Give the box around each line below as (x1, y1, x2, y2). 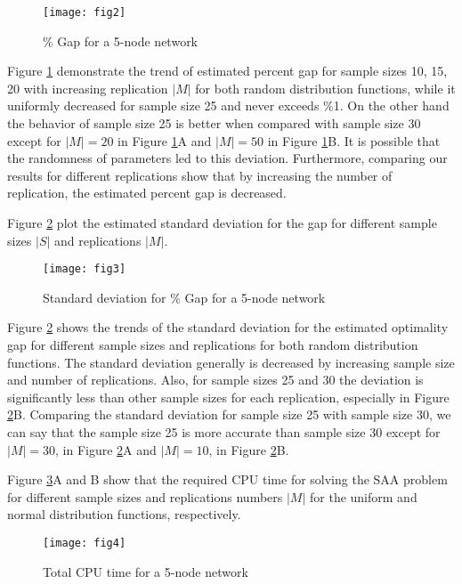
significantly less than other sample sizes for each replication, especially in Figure (7, 387, 450, 406)
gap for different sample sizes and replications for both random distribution (7, 336, 418, 354)
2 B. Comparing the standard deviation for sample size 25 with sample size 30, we (7, 405, 451, 424)
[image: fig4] (43, 536, 126, 549)
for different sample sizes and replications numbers (7, 487, 283, 506)
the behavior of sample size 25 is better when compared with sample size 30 (7, 114, 421, 133)
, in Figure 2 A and (55, 440, 157, 458)
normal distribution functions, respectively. (7, 505, 241, 523)
